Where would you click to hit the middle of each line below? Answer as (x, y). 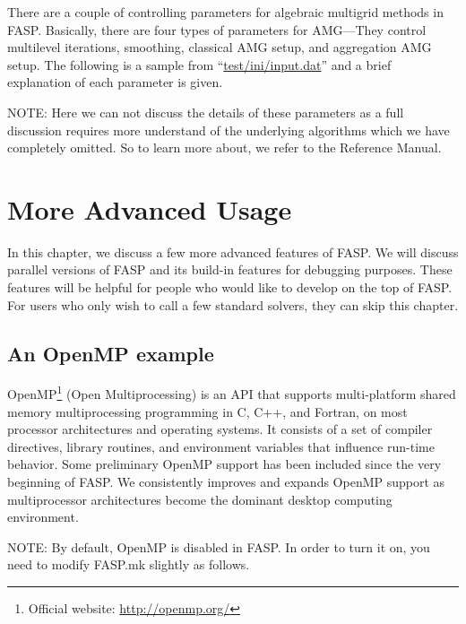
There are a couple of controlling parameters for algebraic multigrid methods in (225, 12)
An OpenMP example (111, 353)
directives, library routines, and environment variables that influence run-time (221, 446)
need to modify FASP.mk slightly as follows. (129, 564)
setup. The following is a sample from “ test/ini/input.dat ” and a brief (199, 64)
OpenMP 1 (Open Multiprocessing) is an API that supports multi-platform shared (232, 393)
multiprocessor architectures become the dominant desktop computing (200, 499)
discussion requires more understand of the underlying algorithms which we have (229, 130)
